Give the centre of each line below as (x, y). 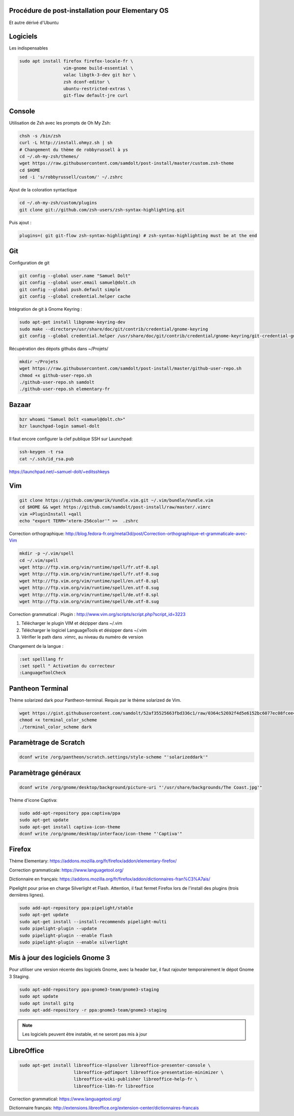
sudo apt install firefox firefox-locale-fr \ (76, 61)
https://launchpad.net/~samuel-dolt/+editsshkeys (59, 472)
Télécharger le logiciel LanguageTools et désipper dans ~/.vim (84, 630)
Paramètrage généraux (45, 773)
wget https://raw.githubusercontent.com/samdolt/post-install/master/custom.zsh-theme (127, 163)
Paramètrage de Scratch (47, 743)
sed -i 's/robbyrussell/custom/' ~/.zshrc (71, 177)
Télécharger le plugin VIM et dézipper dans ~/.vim (72, 623)
